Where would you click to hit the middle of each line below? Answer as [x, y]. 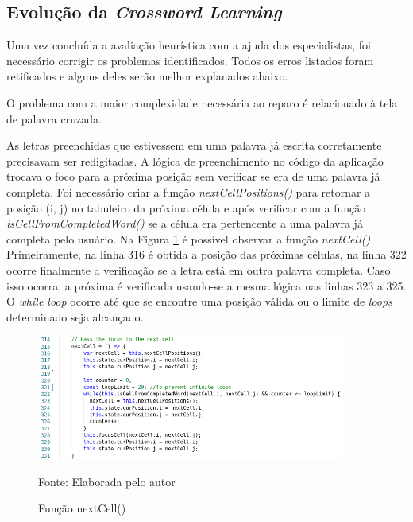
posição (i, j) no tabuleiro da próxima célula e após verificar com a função [186, 207]
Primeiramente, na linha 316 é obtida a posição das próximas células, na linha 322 [206, 254]
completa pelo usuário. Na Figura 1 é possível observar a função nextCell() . [190, 238]
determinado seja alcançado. [75, 316]
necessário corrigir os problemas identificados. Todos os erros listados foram [190, 60]
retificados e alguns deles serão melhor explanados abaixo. [147, 76]
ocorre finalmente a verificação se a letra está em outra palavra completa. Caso [199, 269]
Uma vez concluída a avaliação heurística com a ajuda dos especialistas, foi [189, 45]
